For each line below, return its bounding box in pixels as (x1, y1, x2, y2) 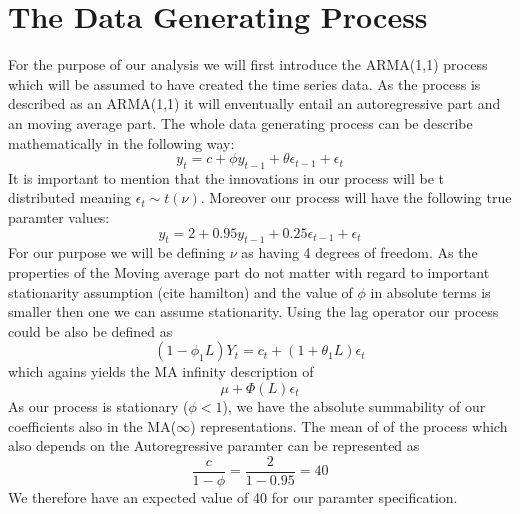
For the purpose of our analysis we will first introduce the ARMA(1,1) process (8, 54, 488, 75)
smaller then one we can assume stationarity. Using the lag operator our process (8, 301, 499, 322)
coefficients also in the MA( (8, 415, 177, 436)
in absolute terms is (370, 281, 491, 302)
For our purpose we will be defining (8, 242, 226, 263)
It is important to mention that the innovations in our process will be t (8, 167, 444, 188)
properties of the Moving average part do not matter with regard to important (8, 262, 490, 283)
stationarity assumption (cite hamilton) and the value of (8, 281, 353, 302)
